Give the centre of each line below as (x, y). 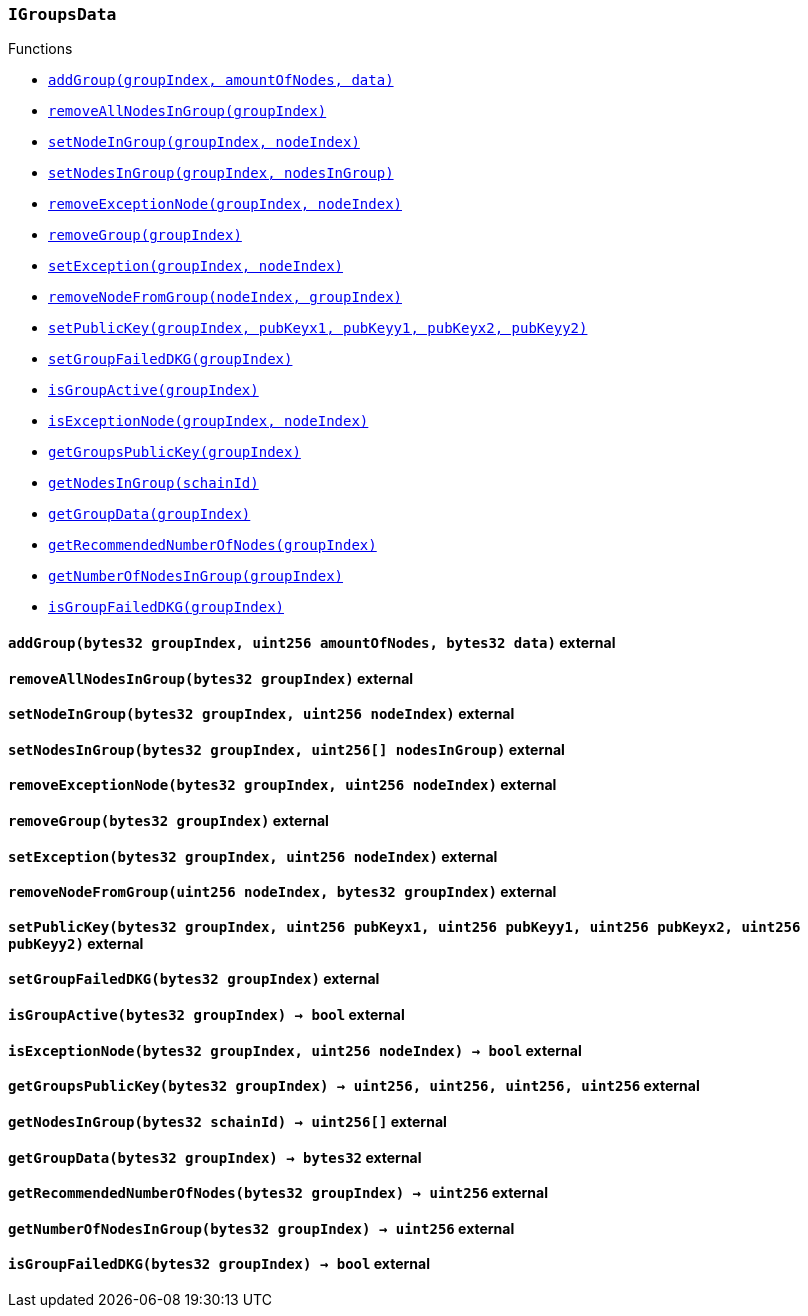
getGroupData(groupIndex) (149, 514)
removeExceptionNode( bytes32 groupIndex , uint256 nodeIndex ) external (282, 785)
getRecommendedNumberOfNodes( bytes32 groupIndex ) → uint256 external (278, 1193)
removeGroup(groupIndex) (145, 235)
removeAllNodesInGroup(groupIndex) (187, 111)
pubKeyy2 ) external (76, 943)
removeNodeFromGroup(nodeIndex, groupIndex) (225, 297)
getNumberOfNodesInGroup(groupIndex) (196, 576)
